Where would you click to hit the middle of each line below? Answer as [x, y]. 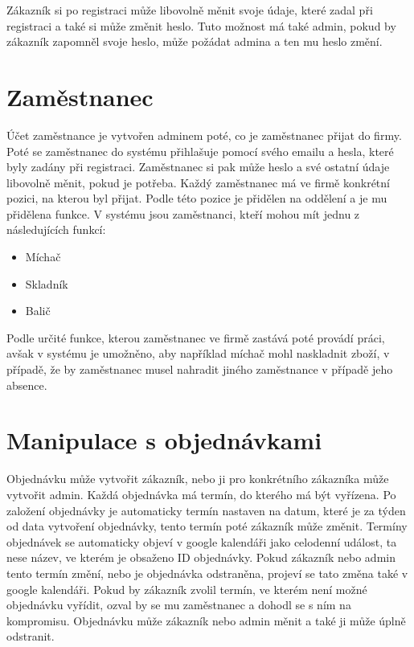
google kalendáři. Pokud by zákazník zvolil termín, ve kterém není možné [187, 589]
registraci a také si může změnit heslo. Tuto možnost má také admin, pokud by [201, 25]
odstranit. [31, 636]
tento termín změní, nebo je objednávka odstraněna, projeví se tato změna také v [207, 573]
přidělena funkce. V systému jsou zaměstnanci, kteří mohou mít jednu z [183, 213]
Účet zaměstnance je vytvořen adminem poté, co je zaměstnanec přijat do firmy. [204, 135]
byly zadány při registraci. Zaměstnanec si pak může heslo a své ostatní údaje [198, 167]
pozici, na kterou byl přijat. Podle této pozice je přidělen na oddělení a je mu [197, 198]
